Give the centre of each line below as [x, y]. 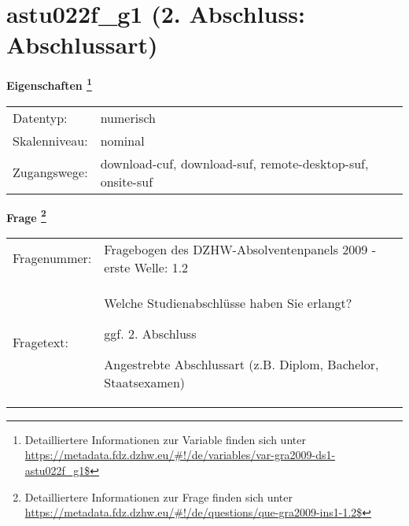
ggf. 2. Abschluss [150, 333]
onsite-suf [127, 181]
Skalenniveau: [50, 140]
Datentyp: [40, 117]
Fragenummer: [52, 258]
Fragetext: [41, 343]
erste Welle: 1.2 [146, 267]
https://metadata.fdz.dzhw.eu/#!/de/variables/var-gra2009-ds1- [180, 455]
